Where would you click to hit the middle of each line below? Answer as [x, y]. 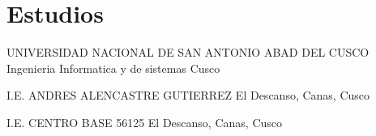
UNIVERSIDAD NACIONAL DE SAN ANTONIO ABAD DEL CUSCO [188, 52]
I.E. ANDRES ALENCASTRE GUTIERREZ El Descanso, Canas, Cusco [188, 95]
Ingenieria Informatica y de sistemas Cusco [113, 68]
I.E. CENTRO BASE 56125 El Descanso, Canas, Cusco [144, 122]
